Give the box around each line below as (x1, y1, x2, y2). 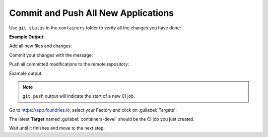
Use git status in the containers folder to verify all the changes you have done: (9, 25, 181, 31)
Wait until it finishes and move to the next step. (9, 125, 105, 131)
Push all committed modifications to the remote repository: (9, 61, 129, 67)
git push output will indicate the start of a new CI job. (22, 93, 135, 99)
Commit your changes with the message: (9, 52, 93, 58)
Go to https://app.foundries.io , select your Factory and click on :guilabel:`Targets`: (9, 107, 177, 113)
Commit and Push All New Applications (9, 7, 174, 18)
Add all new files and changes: (9, 43, 72, 49)
